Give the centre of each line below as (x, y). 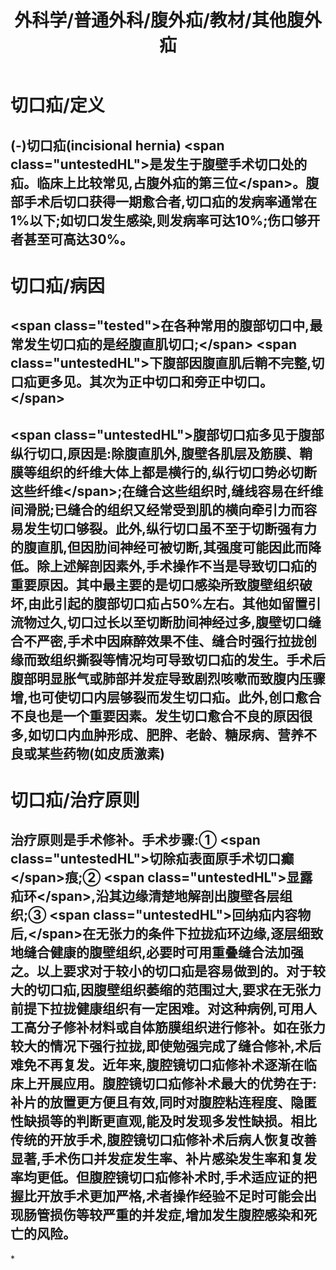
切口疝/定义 (57, 105)
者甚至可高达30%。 (72, 239)
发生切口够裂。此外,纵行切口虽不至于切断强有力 (170, 528)
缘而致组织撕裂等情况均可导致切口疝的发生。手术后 (168, 659)
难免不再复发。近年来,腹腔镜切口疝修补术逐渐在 (157, 1065)
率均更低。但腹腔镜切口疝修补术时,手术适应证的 (157, 1177)
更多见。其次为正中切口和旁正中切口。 (154, 382)
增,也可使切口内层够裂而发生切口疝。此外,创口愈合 (166, 697)
